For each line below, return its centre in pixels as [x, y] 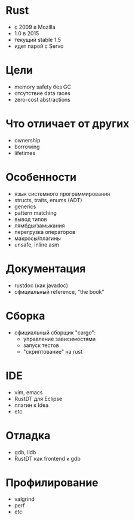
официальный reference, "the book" [59, 291]
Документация [46, 268]
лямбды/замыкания [39, 226]
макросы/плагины [37, 238]
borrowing [27, 147]
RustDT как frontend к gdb [47, 458]
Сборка [25, 316]
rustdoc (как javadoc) [41, 285]
